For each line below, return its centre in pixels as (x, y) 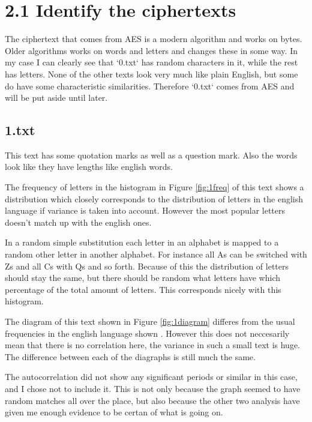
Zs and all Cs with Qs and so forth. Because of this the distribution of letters (147, 266)
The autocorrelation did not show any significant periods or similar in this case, (151, 377)
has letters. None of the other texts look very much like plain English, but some (151, 74)
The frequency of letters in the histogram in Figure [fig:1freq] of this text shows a (154, 187)
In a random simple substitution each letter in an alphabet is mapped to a (142, 242)
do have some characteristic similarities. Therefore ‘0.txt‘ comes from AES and (150, 86)
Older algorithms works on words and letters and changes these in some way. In (151, 50)
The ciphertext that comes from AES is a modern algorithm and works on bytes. (154, 39)
